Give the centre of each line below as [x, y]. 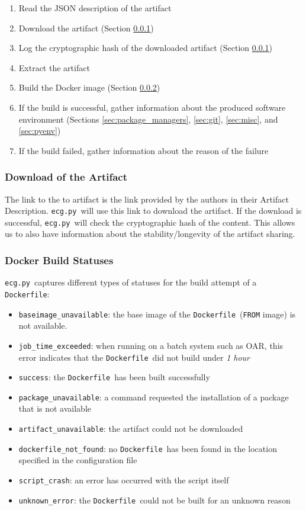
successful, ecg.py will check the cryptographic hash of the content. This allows [150, 222]
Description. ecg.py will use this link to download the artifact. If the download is [153, 211]
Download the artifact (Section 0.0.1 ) [86, 28]
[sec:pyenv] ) [40, 131]
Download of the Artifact [66, 177]
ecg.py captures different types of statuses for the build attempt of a [131, 282]
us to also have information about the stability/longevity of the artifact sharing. [150, 234]
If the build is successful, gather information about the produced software [152, 107]
